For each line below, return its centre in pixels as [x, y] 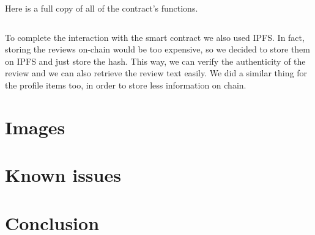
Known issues [63, 175]
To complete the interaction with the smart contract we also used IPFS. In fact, [155, 37]
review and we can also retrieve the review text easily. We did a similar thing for [156, 73]
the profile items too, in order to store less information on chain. [126, 85]
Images [35, 127]
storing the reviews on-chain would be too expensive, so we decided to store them [157, 49]
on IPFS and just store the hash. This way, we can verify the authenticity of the [155, 61]
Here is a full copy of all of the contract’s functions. [102, 8]
